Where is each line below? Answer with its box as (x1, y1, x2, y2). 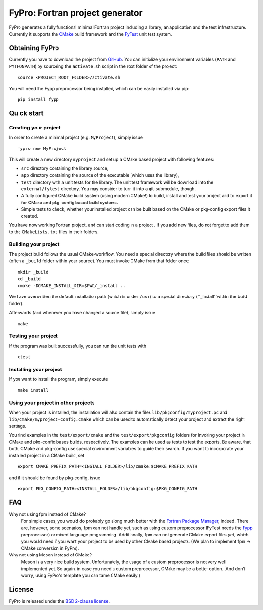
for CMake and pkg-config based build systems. (21, 200, 118, 205)
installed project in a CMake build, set (9, 453, 85, 459)
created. (21, 213, 38, 219)
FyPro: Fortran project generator (9, 7, 143, 18)
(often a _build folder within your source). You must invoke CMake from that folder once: (9, 258, 190, 264)
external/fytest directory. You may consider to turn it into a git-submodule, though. (21, 185, 196, 192)
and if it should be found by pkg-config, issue (9, 475, 101, 481)
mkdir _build (18, 269, 49, 275)
